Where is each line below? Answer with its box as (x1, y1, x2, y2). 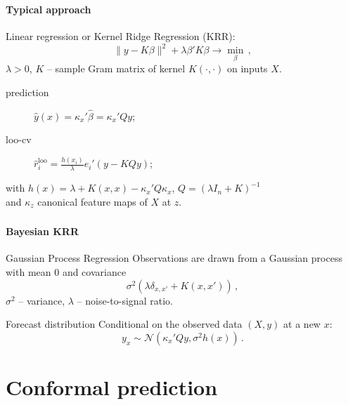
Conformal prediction (6, 373, 218, 401)
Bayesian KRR (6, 224, 79, 239)
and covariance (62, 265, 127, 279)
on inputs (226, 61, 268, 76)
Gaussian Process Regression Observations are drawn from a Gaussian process (6, 251, 342, 265)
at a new (283, 317, 321, 331)
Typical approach (6, 1, 91, 16)
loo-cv (6, 132, 32, 147)
